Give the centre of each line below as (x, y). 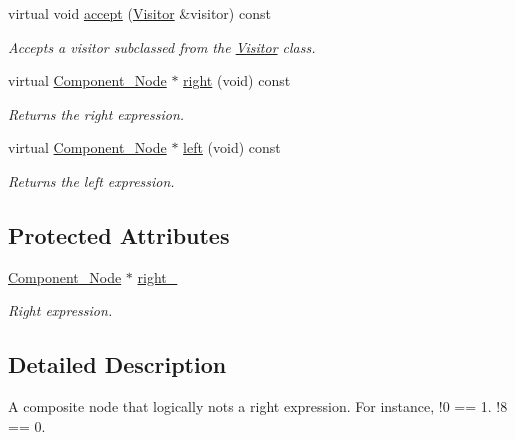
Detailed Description (117, 364)
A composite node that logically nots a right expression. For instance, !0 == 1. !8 (258, 406)
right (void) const (237, 80)
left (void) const (232, 147)
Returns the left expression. (91, 180)
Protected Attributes (119, 234)
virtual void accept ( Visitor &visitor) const (139, 13)
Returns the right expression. (96, 113)
